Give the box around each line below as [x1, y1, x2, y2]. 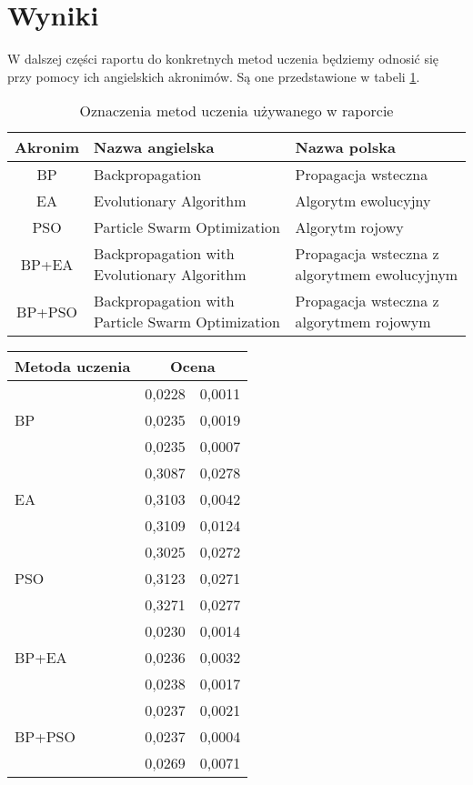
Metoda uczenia [15, 356, 131, 377]
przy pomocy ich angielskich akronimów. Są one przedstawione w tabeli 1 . [7, 66, 420, 86]
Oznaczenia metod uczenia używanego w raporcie [79, 100, 394, 122]
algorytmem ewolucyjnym [295, 264, 458, 286]
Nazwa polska [295, 136, 396, 158]
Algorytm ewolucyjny [295, 190, 431, 212]
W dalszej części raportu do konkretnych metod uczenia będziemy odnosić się [7, 49, 439, 68]
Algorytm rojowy [295, 216, 404, 238]
